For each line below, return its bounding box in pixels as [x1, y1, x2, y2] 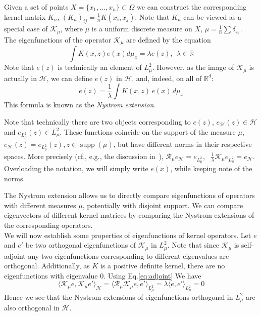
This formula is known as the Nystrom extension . [4, 99, 156, 110]
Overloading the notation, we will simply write [4, 163, 148, 173]
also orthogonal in [4, 302, 60, 313]
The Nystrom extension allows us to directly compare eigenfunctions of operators [4, 190, 255, 201]
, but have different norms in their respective [113, 138, 252, 149]
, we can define [46, 72, 93, 83]
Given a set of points [4, 2, 69, 12]
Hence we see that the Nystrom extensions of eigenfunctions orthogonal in [4, 291, 233, 302]
